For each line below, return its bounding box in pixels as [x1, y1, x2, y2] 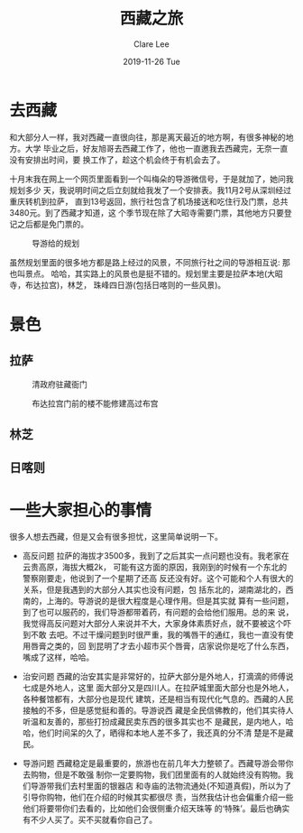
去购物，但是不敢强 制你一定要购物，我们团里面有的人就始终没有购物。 [22, 769, 286, 781]
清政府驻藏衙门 [32, 378, 87, 389]
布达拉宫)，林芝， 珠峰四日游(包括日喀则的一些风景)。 [24, 279, 226, 290]
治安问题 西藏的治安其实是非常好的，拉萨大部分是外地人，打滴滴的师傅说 [22, 671, 294, 682]
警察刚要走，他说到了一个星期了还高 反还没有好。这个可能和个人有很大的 [22, 573, 294, 584]
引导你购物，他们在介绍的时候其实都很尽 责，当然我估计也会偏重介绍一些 [22, 791, 294, 803]
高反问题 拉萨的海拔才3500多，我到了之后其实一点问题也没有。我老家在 [22, 551, 290, 561]
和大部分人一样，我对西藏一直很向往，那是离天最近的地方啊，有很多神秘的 [9, 132, 286, 143]
